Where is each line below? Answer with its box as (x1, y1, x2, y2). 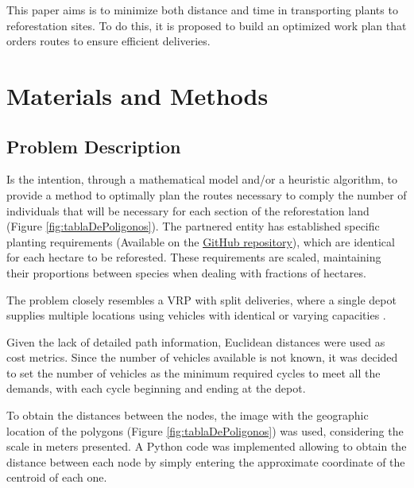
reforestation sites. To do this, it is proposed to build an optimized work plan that (6, 17, 407, 33)
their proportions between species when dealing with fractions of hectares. (6, 264, 366, 281)
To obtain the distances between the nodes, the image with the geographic (6, 407, 369, 424)
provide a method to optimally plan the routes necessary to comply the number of (6, 186, 407, 203)
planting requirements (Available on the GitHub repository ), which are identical (6, 233, 395, 250)
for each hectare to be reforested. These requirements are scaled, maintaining (6, 249, 381, 265)
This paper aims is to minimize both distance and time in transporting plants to (6, 2, 398, 17)
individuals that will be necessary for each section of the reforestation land (6, 202, 370, 219)
